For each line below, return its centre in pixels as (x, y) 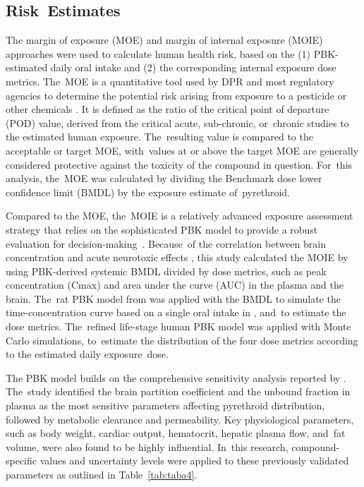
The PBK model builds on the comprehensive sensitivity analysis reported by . (176, 377)
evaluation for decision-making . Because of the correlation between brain (166, 243)
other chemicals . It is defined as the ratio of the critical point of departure (168, 109)
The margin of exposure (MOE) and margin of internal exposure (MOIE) (164, 40)
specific (22, 461)
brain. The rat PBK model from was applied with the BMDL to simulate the (173, 298)
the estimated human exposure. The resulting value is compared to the (159, 137)
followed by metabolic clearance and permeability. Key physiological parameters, (180, 419)
